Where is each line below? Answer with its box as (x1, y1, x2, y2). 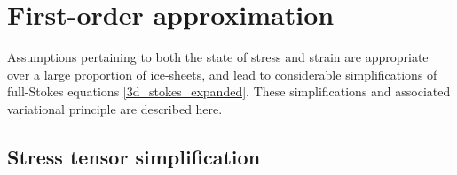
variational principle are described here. (7, 99, 223, 118)
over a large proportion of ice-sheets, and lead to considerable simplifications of (7, 65, 437, 83)
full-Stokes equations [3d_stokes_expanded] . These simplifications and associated (7, 82, 451, 101)
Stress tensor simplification (7, 142, 261, 170)
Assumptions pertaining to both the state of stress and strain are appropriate (7, 48, 429, 66)
